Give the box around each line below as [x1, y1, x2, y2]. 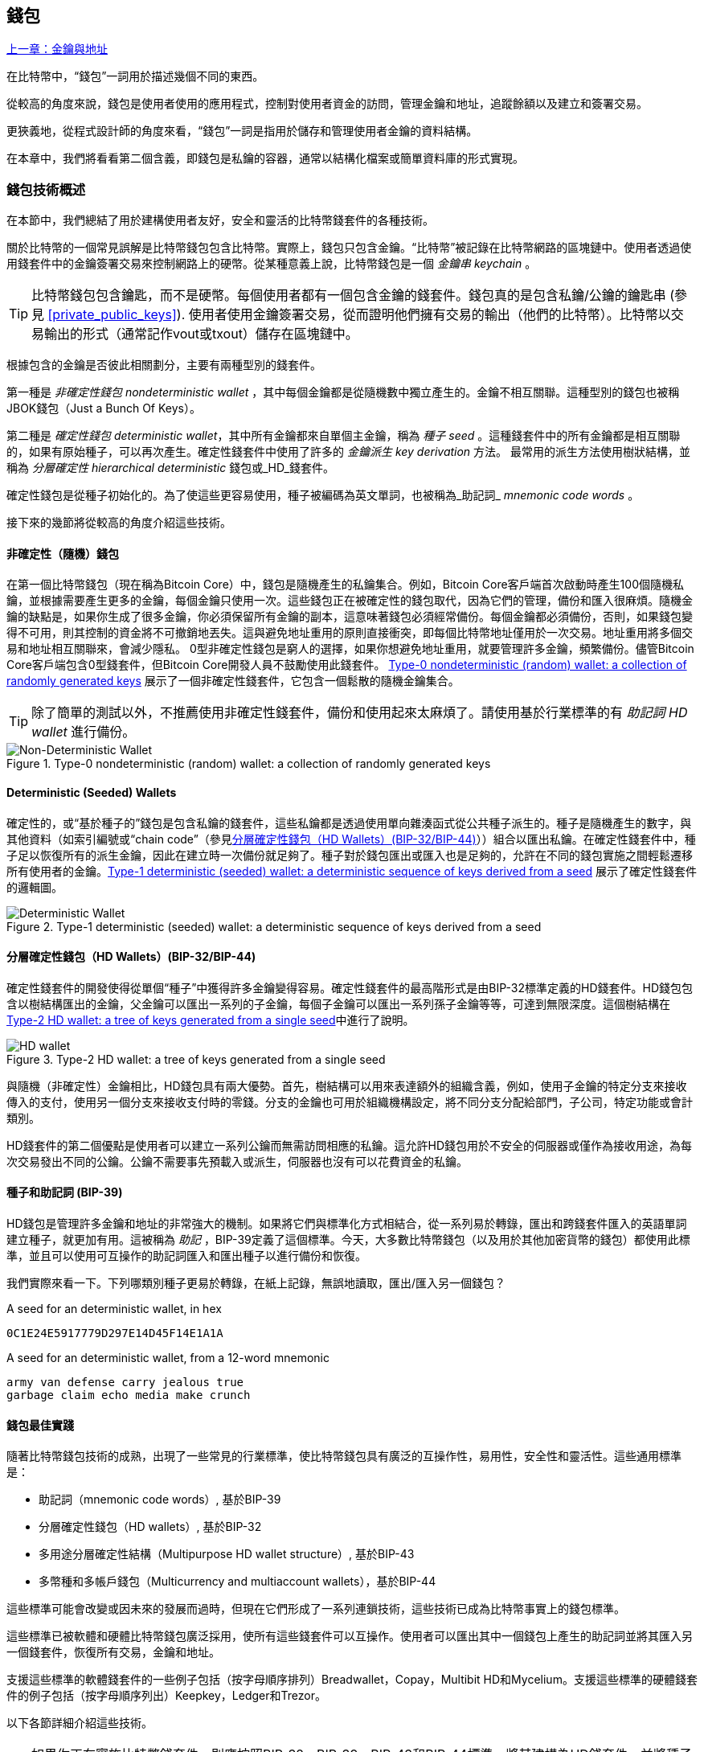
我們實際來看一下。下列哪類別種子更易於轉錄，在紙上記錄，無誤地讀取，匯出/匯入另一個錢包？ [6, 1276, 506, 1290]
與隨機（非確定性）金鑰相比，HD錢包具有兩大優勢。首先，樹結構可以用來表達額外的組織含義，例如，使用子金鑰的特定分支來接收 [6, 1078, 687, 1093]
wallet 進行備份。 [31, 724, 136, 741]
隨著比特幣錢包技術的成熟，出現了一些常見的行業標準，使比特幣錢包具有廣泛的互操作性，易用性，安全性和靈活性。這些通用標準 [6, 1449, 681, 1463]
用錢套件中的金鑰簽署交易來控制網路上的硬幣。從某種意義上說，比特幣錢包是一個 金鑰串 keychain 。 [6, 256, 537, 271]
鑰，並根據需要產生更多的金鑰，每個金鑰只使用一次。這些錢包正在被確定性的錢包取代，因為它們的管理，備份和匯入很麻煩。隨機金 [6, 593, 693, 608]
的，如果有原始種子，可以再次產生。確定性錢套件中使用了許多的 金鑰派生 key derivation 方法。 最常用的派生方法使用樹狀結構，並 [6, 445, 691, 459]
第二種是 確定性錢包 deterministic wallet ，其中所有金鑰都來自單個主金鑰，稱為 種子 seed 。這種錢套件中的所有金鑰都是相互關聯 [6, 429, 681, 443]
